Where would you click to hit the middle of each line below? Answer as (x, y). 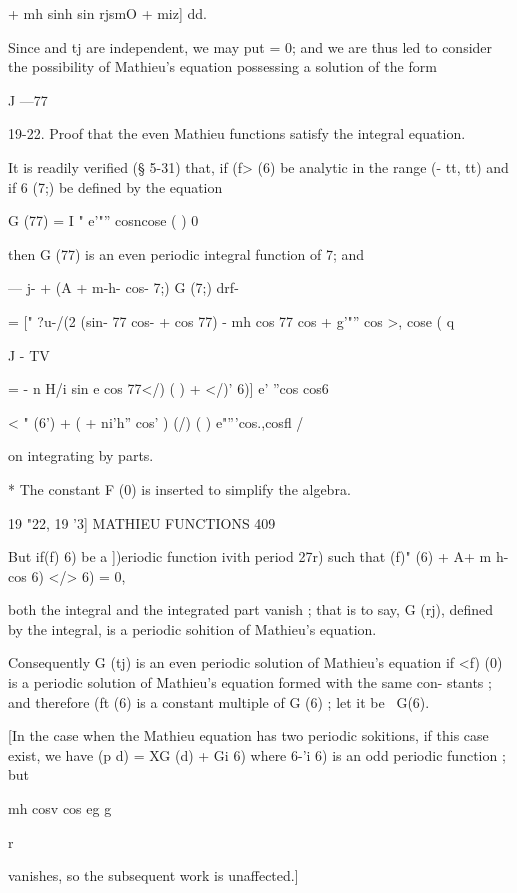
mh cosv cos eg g (60, 808)
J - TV (29, 354)
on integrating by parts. (81, 455)
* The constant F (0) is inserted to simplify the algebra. (179, 488)
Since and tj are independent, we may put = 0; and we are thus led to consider (250, 46)
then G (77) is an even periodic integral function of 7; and (186, 253)
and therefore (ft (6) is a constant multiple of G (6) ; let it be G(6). (219, 701)
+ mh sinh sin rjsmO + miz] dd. (107, 13)
